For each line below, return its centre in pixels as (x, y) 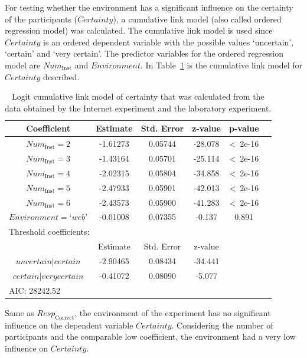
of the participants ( (41, 19)
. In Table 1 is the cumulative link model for (221, 65)
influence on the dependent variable (69, 325)
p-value (244, 128)
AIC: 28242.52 (35, 290)
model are (23, 65)
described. (61, 76)
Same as (19, 312)
